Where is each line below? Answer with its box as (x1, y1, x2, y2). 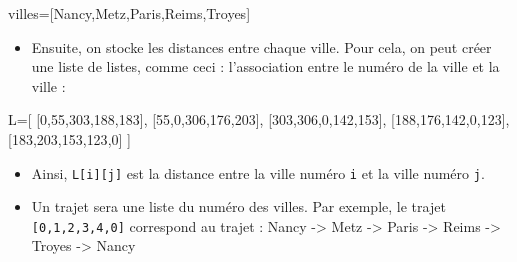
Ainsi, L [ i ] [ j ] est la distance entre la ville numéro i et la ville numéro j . (31, 162, 485, 183)
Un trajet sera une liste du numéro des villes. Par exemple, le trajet (31, 196, 446, 217)
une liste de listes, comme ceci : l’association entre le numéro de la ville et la (31, 56, 500, 77)
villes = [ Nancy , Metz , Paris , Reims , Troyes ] (8, 3, 251, 23)
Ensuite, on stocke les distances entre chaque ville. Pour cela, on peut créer (31, 36, 492, 57)
